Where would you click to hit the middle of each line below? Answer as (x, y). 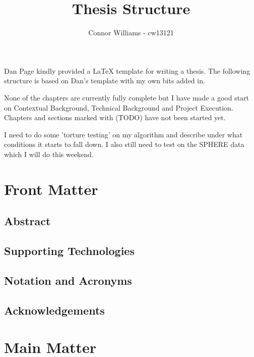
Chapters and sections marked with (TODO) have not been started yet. (115, 117)
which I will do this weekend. (49, 154)
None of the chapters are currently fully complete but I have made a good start (127, 97)
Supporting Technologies (69, 251)
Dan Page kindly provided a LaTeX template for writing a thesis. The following (127, 70)
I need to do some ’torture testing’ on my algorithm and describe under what (123, 134)
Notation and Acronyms (68, 280)
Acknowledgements (54, 310)
